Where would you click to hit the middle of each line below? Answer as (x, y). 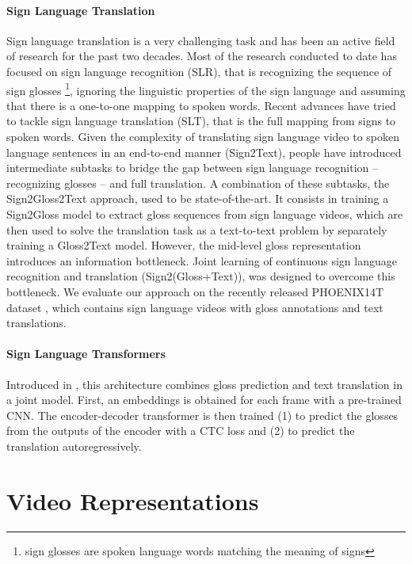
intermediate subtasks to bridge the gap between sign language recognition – (193, 168)
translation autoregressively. (74, 446)
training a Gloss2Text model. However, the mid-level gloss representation (184, 245)
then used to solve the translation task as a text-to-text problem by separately (197, 229)
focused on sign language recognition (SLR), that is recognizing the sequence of (199, 71)
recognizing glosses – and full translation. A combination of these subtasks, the (198, 183)
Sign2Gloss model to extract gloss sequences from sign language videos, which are (205, 213)
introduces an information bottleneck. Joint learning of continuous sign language (202, 260)
